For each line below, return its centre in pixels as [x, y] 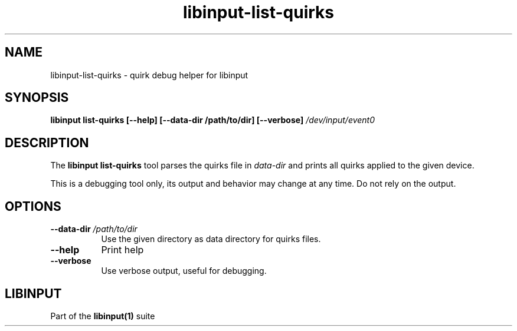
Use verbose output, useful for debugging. [184, 271]
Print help [122, 250]
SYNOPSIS [37, 98]
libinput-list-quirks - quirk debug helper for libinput [149, 75]
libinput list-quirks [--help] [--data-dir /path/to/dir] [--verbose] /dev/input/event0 [213, 120]
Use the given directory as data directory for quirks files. [211, 239]
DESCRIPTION [47, 143]
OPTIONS [33, 206]
